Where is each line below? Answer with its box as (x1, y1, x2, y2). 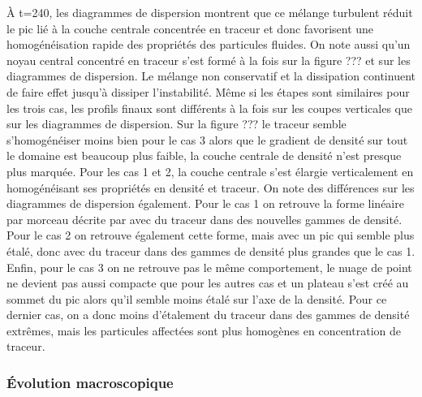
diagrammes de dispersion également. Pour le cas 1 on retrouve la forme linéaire (6, 195, 404, 212)
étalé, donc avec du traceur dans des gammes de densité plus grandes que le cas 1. (6, 242, 416, 259)
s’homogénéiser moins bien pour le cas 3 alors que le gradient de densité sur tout (6, 131, 408, 148)
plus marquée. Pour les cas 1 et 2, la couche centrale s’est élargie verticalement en (6, 162, 414, 179)
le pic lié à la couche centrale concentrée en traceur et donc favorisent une (6, 19, 374, 37)
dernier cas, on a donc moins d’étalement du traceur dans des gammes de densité (6, 306, 410, 323)
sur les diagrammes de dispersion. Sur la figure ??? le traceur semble (6, 115, 347, 132)
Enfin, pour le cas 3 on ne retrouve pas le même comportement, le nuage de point (6, 258, 412, 275)
